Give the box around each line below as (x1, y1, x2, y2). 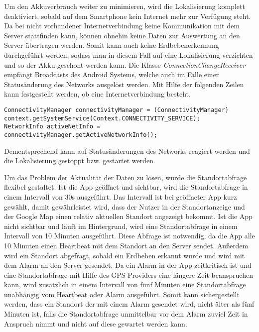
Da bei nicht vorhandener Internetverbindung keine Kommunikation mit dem (4, 20, 240, 31)
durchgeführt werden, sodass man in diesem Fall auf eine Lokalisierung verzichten (4, 49, 253, 60)
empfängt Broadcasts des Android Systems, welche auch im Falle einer (4, 69, 219, 80)
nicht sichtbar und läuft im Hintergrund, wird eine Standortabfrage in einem (4, 221, 238, 231)
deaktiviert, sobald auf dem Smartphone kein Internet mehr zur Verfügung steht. (4, 10, 251, 21)
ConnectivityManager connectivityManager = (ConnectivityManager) (4, 106, 229, 113)
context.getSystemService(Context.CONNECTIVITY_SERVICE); (4, 114, 200, 122)
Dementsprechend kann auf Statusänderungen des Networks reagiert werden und (4, 145, 250, 156)
